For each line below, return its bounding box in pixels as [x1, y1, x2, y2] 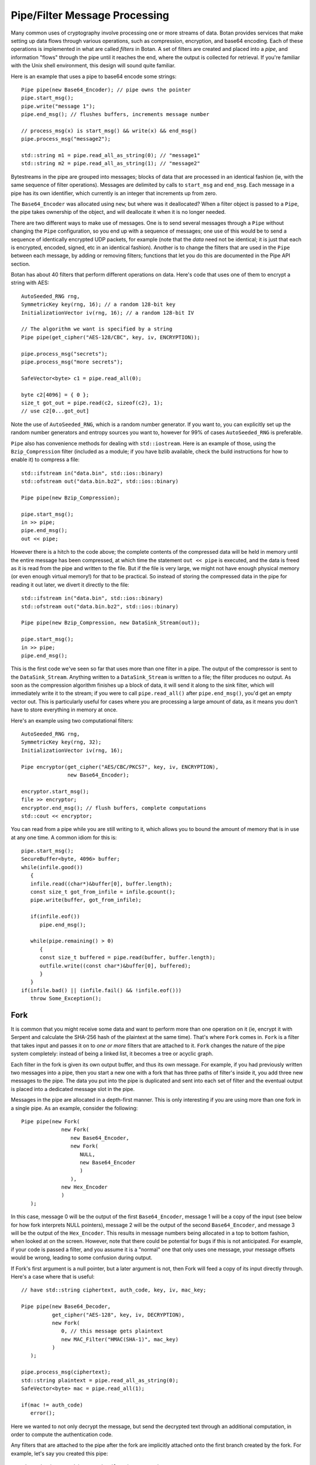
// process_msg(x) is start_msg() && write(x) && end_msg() [21, 127, 197, 134]
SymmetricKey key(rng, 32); [21, 739, 102, 745]
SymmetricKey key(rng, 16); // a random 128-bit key [21, 301, 176, 308]
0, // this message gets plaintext [61, 1328, 163, 1334]
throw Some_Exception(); [30, 995, 102, 1002]
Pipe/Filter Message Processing [11, 9, 170, 22]
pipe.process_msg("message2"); [21, 135, 111, 142]
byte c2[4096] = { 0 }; [21, 391, 90, 398]
